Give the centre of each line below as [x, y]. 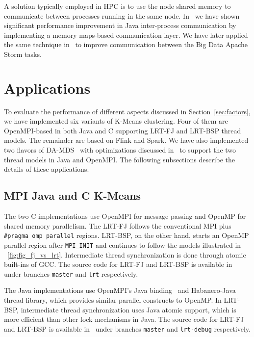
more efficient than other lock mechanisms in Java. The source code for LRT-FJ [124, 319]
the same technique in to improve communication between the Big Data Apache [126, 44]
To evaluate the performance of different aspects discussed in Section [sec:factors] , [127, 111]
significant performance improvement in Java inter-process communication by [120, 25]
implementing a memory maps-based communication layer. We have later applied [126, 35]
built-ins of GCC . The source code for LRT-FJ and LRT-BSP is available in [118, 264]
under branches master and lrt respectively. [71, 273]
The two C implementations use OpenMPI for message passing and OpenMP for [125, 216]
